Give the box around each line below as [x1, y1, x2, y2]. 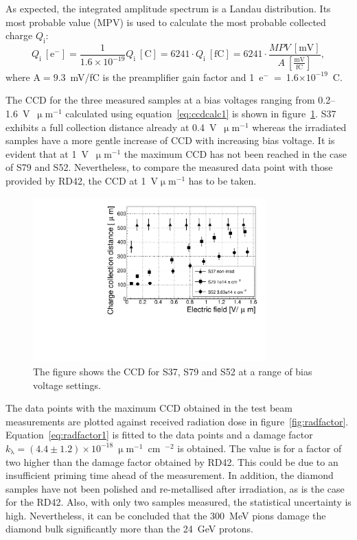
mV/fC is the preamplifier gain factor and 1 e [70, 69, 264, 84]
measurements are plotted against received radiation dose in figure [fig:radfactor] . [5, 414, 349, 428]
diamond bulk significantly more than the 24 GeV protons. [5, 521, 253, 536]
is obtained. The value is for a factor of [177, 441, 342, 455]
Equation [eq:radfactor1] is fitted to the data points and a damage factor [5, 427, 313, 442]
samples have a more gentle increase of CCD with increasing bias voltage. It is [5, 133, 335, 148]
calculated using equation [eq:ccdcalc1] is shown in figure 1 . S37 [65, 106, 336, 121]
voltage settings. [33, 377, 101, 392]
